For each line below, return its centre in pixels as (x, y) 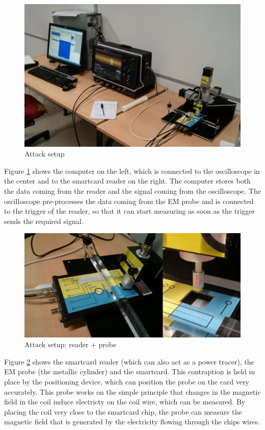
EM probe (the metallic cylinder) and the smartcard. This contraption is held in (130, 371)
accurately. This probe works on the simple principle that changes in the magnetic (132, 391)
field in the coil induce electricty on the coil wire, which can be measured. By (125, 402)
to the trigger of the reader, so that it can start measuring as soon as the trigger (130, 211)
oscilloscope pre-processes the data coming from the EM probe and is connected (129, 201)
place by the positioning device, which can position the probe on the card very (127, 382)
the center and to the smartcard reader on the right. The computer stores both (127, 181)
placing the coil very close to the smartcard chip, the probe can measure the (123, 411)
